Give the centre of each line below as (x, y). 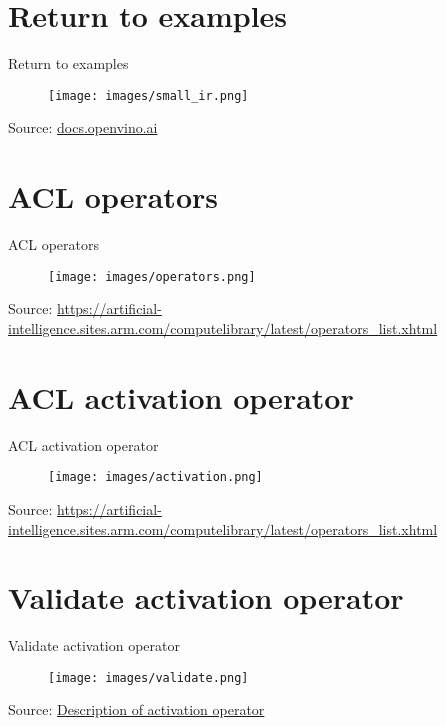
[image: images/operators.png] (152, 276)
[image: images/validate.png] (148, 677)
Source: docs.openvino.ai (83, 127)
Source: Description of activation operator (136, 709)
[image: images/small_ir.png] (148, 95)
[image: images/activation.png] (155, 477)
